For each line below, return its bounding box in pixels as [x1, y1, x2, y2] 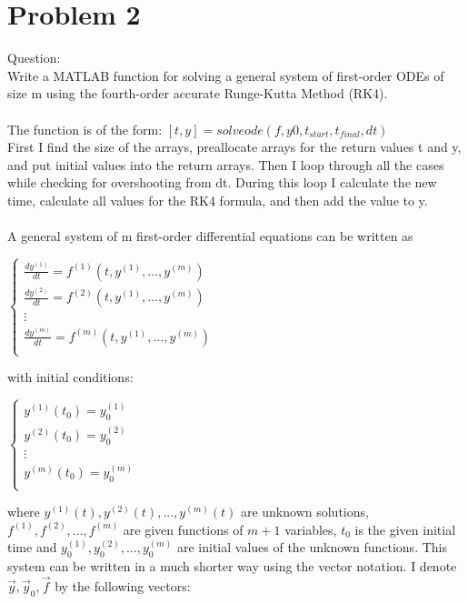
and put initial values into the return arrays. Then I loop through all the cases [7, 155, 444, 174]
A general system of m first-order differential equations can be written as [7, 226, 413, 246]
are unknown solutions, [240, 502, 369, 521]
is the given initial [354, 519, 456, 539]
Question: [7, 48, 61, 67]
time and [7, 538, 57, 557]
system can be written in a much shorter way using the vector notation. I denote [7, 557, 457, 576]
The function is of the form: [7, 119, 163, 138]
